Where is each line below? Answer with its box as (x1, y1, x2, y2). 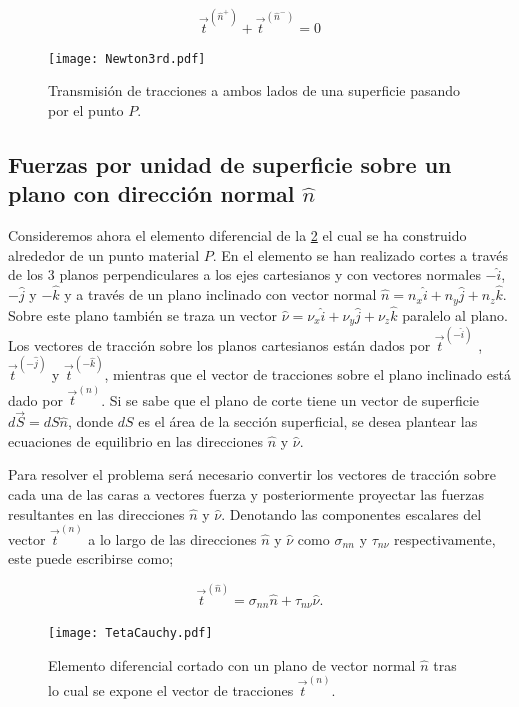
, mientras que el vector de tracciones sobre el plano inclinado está (104, 364, 511, 385)
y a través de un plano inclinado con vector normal (64, 284, 377, 305)
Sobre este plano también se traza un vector (8, 304, 277, 325)
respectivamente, (393, 528, 496, 549)
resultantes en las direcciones (8, 503, 185, 524)
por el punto (48, 99, 124, 120)
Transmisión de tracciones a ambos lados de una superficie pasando (48, 80, 461, 101)
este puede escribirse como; (8, 548, 174, 569)
